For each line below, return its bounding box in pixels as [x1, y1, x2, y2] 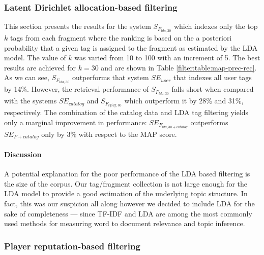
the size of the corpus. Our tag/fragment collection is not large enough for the [4, 178, 247, 189]
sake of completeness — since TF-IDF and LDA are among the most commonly [4, 208, 252, 218]
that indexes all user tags [173, 72, 252, 83]
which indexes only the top [173, 21, 258, 31]
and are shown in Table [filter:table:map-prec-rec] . [101, 62, 257, 72]
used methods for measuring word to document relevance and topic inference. [4, 218, 245, 229]
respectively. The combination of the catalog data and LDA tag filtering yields [4, 107, 249, 118]
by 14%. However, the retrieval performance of [4, 84, 149, 94]
